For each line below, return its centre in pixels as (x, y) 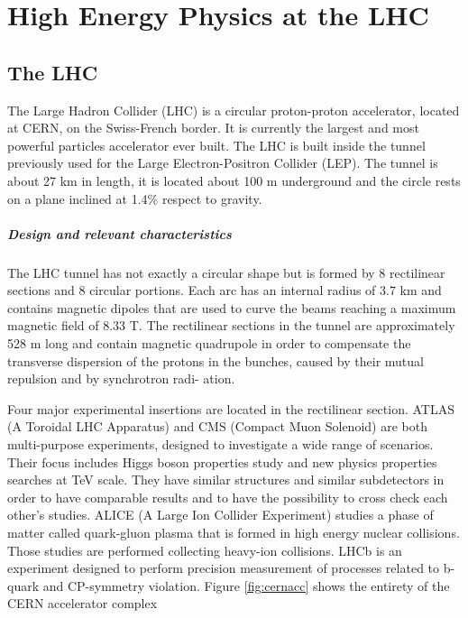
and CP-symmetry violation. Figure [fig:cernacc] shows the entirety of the (246, 585)
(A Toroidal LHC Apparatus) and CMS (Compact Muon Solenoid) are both (217, 426)
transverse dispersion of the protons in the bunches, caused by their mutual (216, 360)
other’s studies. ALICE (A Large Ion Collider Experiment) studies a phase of (220, 515)
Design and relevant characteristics (119, 233)
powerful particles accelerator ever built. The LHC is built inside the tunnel (216, 145)
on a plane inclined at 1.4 (78, 198)
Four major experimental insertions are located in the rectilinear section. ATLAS (231, 408)
